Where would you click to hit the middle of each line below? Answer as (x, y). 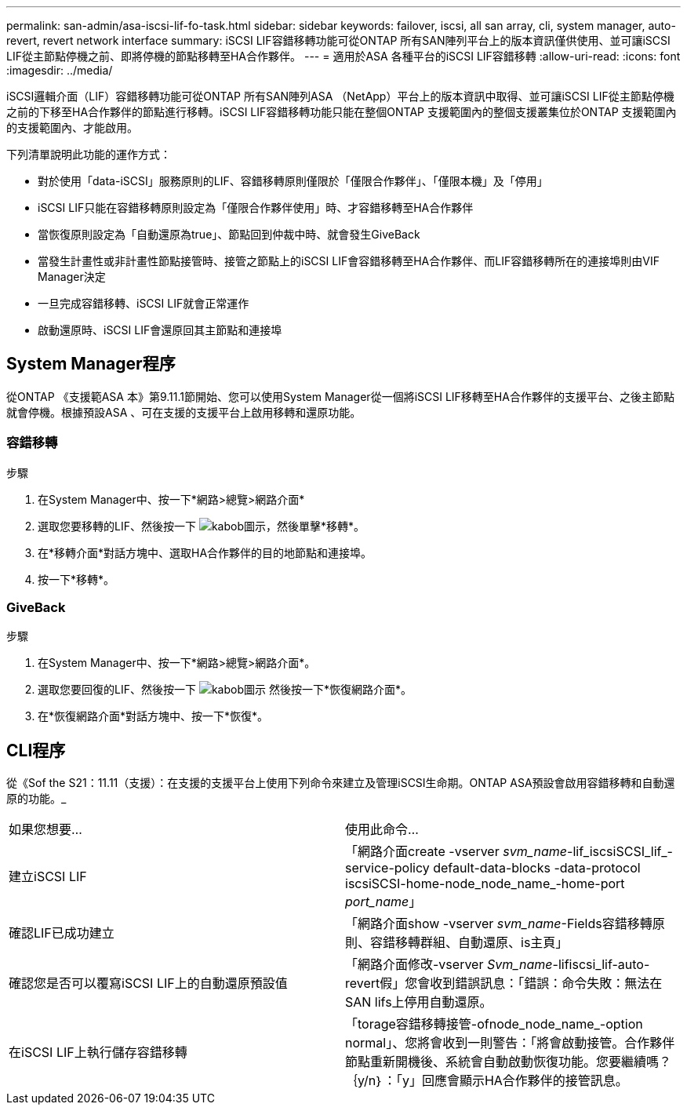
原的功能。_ (36, 799)
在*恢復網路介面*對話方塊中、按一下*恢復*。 (153, 716)
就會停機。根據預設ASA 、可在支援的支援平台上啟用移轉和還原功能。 (184, 412)
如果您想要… (45, 830)
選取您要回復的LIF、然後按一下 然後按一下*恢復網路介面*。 (225, 690)
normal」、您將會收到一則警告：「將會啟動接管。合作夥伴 (510, 1043)
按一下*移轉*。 (76, 579)
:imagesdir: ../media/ (60, 70)
